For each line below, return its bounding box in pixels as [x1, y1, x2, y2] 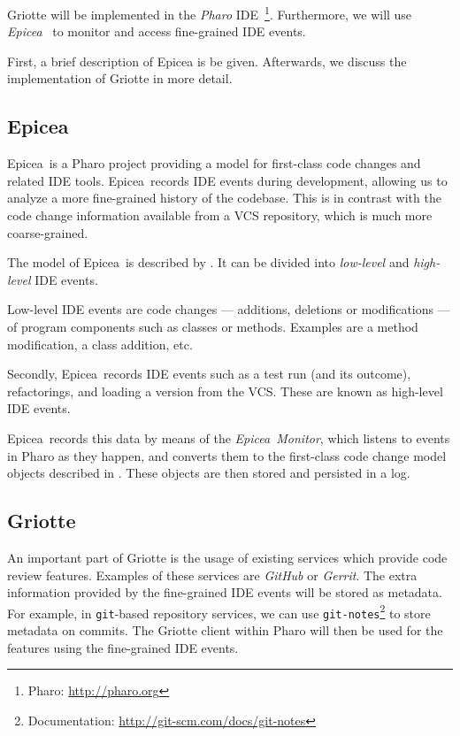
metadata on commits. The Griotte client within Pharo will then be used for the [7, 621, 443, 640]
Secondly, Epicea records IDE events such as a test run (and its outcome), [7, 364, 411, 383]
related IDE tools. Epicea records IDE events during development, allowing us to [7, 171, 448, 189]
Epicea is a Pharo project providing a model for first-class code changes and [7, 154, 421, 172]
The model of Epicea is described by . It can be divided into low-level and [7, 253, 410, 272]
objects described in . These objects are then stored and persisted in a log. [7, 464, 410, 482]
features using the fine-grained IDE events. [7, 638, 239, 656]
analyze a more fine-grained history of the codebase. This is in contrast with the [7, 188, 441, 207]
